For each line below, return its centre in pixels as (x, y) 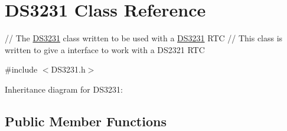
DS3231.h (68, 69)
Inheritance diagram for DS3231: (64, 89)
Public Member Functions (86, 121)
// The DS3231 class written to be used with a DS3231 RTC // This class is (144, 38)
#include (21, 69)
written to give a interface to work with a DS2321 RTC (105, 49)
